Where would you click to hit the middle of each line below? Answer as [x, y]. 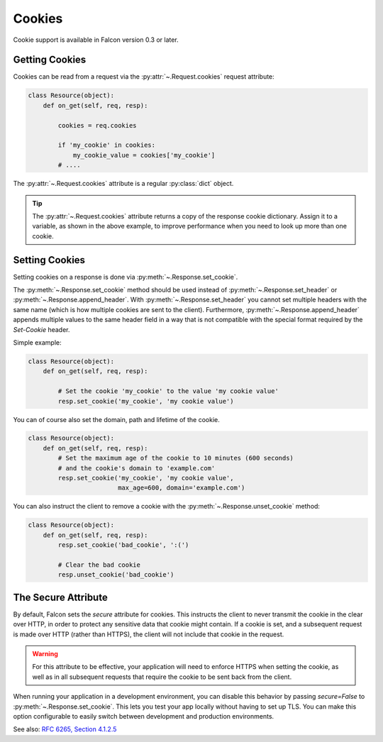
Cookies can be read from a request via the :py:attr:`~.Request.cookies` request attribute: [144, 77]
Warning [45, 654]
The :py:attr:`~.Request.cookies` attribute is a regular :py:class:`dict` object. [123, 184]
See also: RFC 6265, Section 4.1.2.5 [65, 729]
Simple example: [37, 342]
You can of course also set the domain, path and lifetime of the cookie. [116, 419]
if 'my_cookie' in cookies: [107, 145]
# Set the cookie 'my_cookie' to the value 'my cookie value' [168, 391]
